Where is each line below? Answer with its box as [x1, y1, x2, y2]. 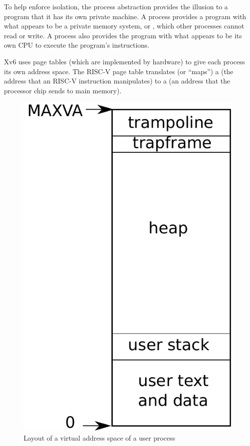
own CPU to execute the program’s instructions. [4, 40, 150, 50]
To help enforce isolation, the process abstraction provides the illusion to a [4, 1, 228, 11]
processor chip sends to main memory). [4, 85, 122, 95]
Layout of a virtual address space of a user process [24, 432, 175, 443]
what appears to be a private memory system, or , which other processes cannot [4, 21, 245, 31]
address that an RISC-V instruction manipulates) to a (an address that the [4, 76, 230, 86]
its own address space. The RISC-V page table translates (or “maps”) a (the [4, 66, 233, 76]
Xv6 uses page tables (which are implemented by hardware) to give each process [4, 56, 245, 66]
